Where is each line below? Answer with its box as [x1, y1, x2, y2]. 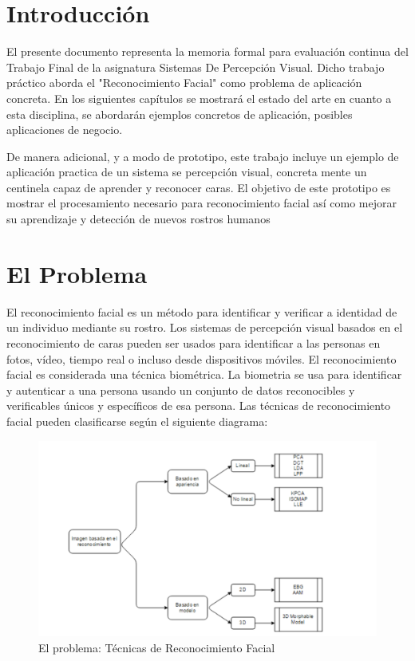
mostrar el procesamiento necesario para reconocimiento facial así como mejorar [6, 195, 397, 211]
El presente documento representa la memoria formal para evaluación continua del [6, 43, 409, 60]
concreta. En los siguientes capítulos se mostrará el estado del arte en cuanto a [6, 89, 392, 106]
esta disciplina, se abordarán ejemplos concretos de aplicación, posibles [6, 105, 353, 122]
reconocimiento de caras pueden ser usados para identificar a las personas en [6, 334, 381, 351]
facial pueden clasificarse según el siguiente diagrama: [6, 412, 268, 429]
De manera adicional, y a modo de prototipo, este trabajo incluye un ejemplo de [6, 148, 399, 164]
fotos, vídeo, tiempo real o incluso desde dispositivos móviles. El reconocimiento [6, 350, 397, 367]
